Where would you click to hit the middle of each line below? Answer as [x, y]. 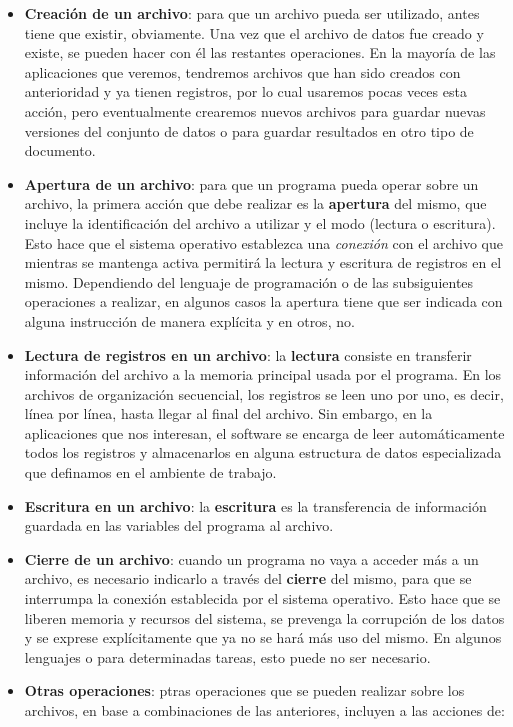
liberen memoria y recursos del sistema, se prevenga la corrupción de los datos [264, 617]
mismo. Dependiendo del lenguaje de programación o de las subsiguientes [249, 281]
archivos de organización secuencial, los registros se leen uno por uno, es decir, [264, 393]
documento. [60, 150]
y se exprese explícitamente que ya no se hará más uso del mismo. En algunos [263, 637]
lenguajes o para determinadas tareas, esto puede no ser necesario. [227, 656]
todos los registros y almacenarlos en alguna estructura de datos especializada [263, 452]
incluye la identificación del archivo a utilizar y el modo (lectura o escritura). [260, 222]
